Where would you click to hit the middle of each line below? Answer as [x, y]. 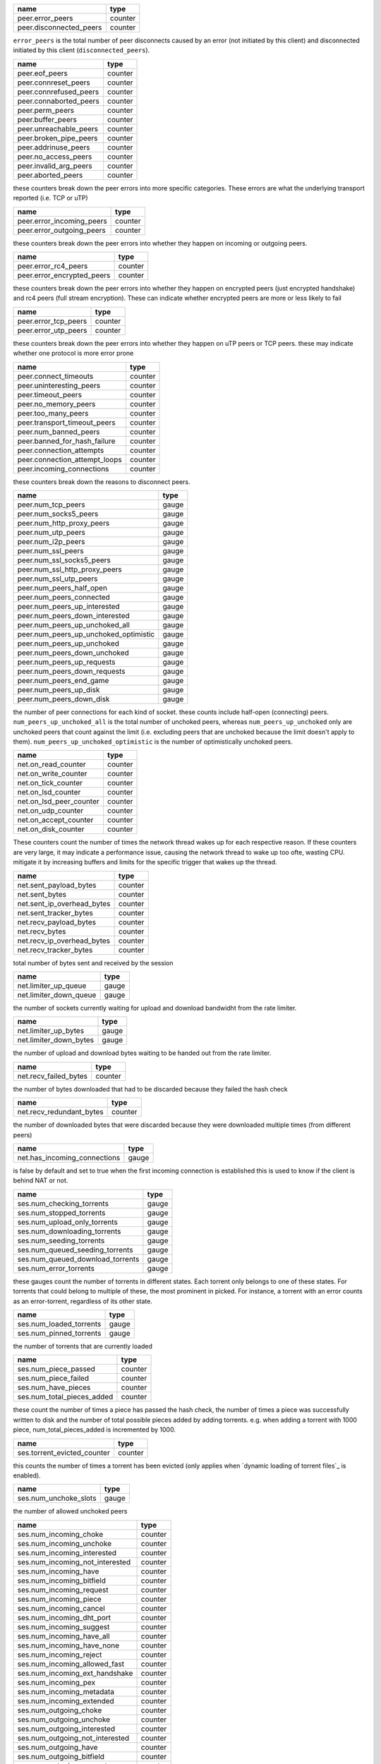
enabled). [27, 1475]
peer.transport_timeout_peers [66, 422]
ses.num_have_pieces [54, 1388]
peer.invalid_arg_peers [55, 166]
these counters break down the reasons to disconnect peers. [102, 482]
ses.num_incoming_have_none [68, 1645]
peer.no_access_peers [55, 157]
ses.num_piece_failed [53, 1378]
